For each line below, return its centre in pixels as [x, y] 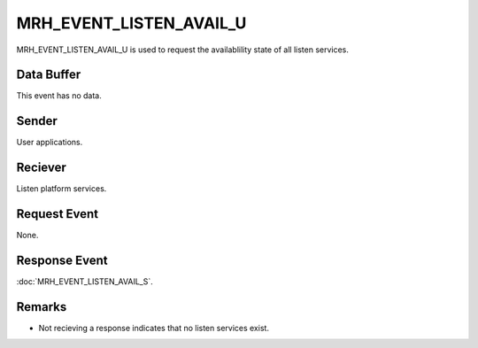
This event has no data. [59, 96]
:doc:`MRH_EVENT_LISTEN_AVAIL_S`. [85, 282]
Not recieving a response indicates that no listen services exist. [154, 328]
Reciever [41, 168]
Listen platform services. [62, 189]
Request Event [58, 214]
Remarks [42, 307]
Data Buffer [49, 75]
